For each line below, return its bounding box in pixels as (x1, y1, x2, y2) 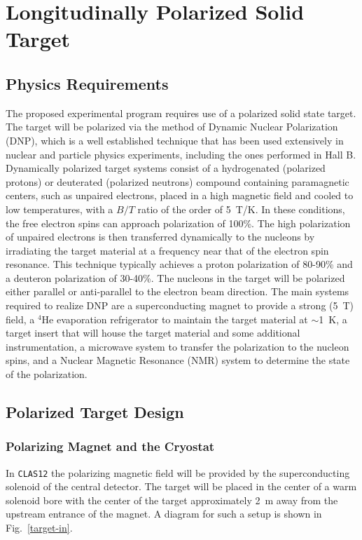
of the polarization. (6, 367, 88, 382)
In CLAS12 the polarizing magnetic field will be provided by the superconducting (6, 465, 350, 480)
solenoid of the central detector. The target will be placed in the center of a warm (6, 479, 357, 494)
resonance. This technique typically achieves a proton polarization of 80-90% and (6, 257, 353, 271)
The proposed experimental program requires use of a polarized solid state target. (6, 105, 356, 120)
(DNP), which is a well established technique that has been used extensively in (6, 133, 344, 147)
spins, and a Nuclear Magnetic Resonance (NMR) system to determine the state (6, 353, 350, 367)
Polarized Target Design (6, 401, 184, 423)
